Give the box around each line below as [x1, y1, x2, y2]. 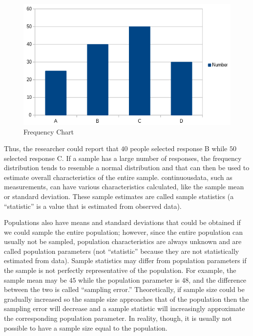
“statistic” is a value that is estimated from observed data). [4, 201, 182, 211]
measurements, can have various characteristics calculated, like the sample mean [4, 181, 244, 192]
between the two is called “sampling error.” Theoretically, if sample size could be [4, 284, 245, 294]
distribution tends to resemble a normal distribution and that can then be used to [4, 162, 250, 173]
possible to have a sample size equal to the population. [4, 322, 168, 333]
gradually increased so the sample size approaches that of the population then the [4, 293, 249, 304]
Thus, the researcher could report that [4, 143, 119, 153]
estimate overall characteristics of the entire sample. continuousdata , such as [4, 172, 232, 182]
